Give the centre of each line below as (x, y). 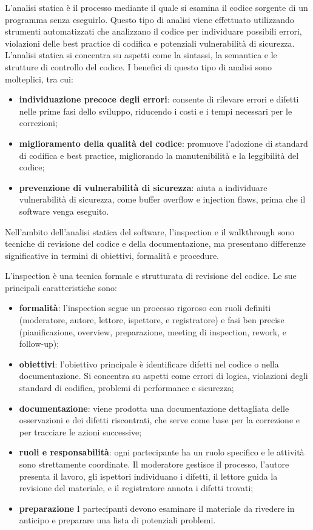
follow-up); (39, 344)
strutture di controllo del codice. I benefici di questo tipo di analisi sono (138, 66)
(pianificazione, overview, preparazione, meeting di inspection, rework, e (153, 331)
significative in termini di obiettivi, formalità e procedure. (112, 255)
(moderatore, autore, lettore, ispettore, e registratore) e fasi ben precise (152, 320)
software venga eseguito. (64, 211)
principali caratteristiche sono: (61, 287)
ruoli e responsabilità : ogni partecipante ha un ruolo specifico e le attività (162, 452)
